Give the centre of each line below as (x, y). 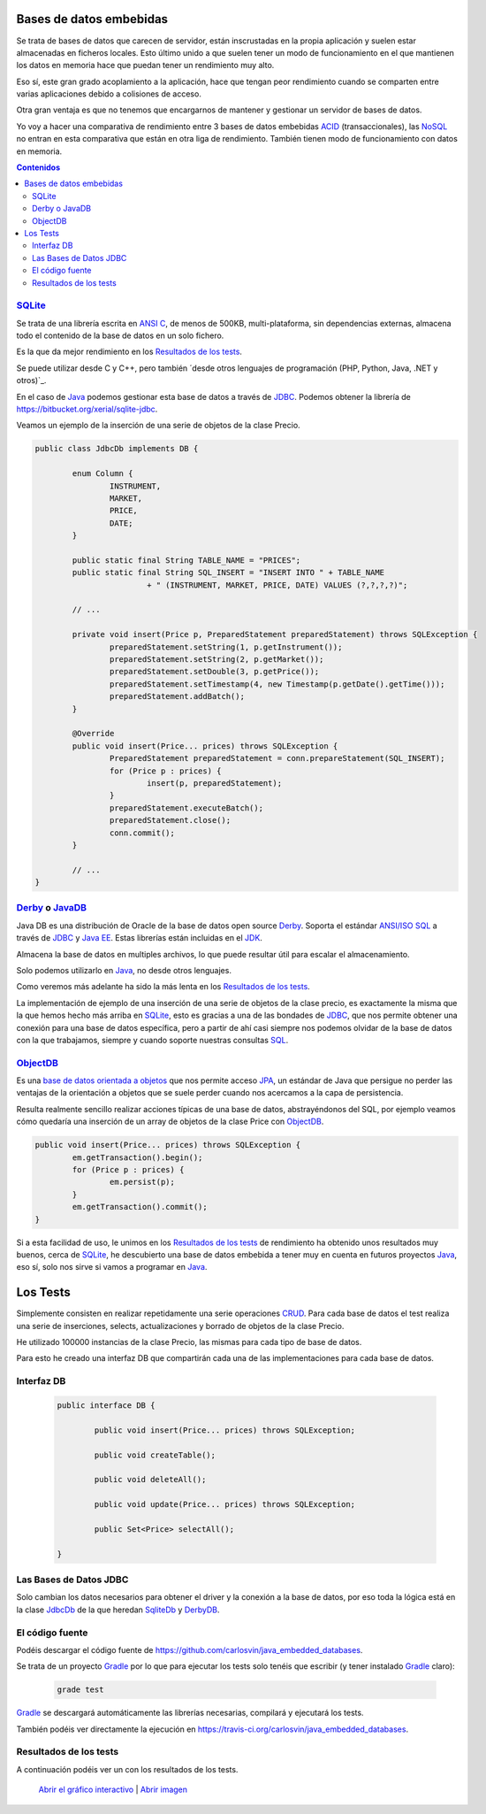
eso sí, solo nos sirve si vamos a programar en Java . (112, 1267)
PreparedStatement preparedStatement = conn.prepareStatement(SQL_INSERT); (277, 758)
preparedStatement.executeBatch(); (186, 808)
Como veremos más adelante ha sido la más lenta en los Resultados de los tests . (163, 987)
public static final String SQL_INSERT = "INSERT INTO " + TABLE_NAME (228, 573)
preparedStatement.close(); (170, 820)
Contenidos (38, 167)
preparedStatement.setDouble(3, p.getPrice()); (214, 672)
